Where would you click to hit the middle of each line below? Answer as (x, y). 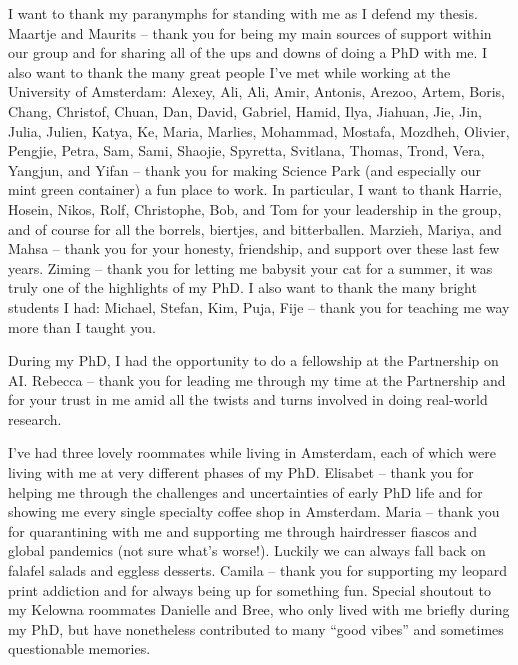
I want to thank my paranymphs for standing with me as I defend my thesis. (243, 13)
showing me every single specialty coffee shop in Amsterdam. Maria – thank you (254, 511)
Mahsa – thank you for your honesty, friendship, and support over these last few (254, 248)
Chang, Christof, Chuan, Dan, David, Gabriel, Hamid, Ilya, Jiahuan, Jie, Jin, (245, 110)
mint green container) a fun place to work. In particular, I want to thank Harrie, (255, 189)
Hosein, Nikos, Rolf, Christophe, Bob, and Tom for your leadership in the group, (255, 208)
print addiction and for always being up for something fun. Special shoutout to (250, 589)
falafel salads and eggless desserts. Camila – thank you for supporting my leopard (257, 570)
